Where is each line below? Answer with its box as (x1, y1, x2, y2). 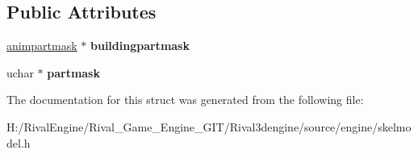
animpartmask (6, 37, 77, 54)
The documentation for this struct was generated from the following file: (6, 91, 364, 108)
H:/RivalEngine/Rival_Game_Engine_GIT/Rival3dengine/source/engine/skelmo (6, 118, 412, 135)
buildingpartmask (90, 37, 190, 54)
